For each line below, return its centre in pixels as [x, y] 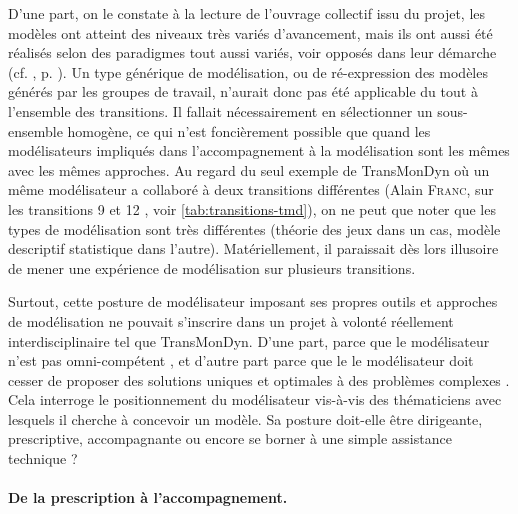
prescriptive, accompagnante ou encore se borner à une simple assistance [230, 438]
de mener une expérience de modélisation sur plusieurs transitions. [212, 267]
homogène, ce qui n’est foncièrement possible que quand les [249, 130]
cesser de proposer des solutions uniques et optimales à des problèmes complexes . [259, 379]
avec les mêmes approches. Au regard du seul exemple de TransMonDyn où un [249, 169]
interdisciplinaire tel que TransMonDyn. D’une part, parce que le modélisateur [249, 340]
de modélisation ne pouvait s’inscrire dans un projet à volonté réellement [231, 320]
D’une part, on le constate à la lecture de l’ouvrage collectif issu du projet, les [247, 13]
